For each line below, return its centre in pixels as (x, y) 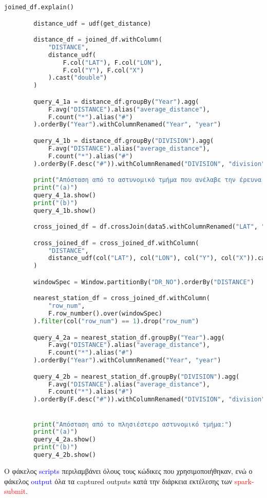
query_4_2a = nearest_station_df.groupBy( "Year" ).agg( (129, 337)
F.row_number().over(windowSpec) (105, 314)
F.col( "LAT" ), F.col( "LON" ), (112, 62)
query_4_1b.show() (65, 210)
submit (15, 491)
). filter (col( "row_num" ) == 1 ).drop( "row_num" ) (116, 321)
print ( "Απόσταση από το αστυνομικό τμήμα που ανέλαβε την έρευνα (148, 180)
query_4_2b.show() (65, 455)
